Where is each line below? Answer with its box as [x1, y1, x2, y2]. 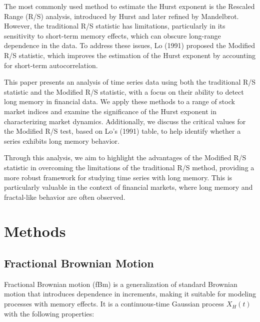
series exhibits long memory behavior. [4, 135, 119, 146]
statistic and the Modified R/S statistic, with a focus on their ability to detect [4, 86, 244, 97]
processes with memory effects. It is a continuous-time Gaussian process [4, 298, 224, 309]
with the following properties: [4, 308, 94, 318]
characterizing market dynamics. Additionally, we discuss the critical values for [4, 116, 246, 126]
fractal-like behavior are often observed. [4, 191, 125, 202]
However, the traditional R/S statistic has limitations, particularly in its [4, 21, 225, 31]
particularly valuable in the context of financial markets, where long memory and [4, 182, 253, 192]
